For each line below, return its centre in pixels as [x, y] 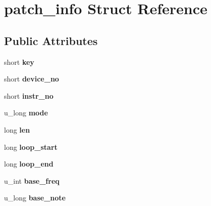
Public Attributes [51, 40]
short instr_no [29, 95]
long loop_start [31, 147]
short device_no [32, 79]
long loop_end [29, 164]
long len [17, 129]
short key [19, 61]
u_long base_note [35, 198]
